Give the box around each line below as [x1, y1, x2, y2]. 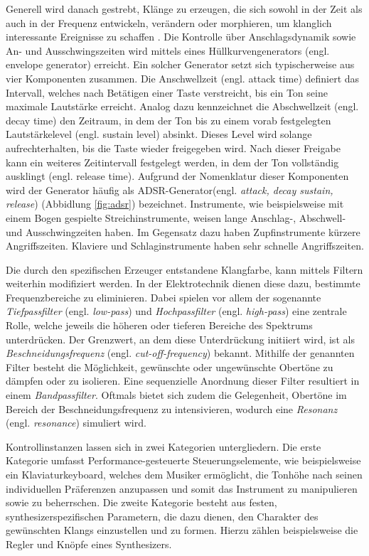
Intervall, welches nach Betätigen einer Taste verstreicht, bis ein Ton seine [6, 85, 328, 100]
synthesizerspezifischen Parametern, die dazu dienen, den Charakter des [6, 508, 319, 523]
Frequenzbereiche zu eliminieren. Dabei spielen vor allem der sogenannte [6, 289, 321, 304]
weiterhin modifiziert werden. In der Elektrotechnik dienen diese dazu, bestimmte [6, 276, 360, 291]
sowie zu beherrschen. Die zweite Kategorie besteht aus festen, [6, 495, 277, 510]
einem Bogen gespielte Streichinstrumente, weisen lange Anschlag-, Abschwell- [6, 210, 346, 225]
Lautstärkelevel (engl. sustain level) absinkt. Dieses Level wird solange [6, 127, 312, 141]
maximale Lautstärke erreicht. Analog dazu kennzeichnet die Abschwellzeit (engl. [6, 99, 359, 114]
